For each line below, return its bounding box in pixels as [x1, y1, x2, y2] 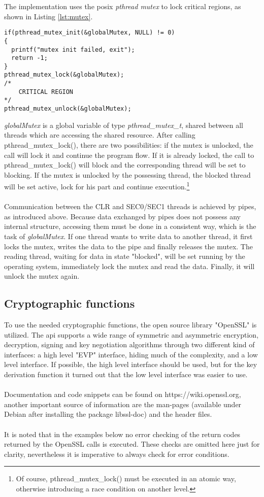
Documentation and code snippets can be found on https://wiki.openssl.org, [4, 389, 241, 400]
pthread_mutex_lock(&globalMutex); [4, 71, 124, 79]
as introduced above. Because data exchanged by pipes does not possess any [4, 211, 241, 221]
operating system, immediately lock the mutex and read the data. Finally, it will [4, 260, 255, 271]
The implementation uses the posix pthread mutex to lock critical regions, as [4, 1, 241, 11]
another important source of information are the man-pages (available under [4, 399, 242, 409]
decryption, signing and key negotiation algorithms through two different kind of [4, 339, 255, 350]
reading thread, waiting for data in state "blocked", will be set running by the [4, 251, 245, 261]
